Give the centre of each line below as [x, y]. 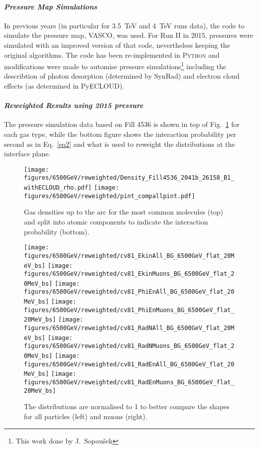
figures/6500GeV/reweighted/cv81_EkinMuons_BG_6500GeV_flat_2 [129, 274]
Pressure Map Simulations [51, 6]
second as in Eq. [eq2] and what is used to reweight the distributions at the [120, 144]
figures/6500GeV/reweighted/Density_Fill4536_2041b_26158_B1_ [129, 178]
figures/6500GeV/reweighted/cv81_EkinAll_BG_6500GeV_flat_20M [129, 256]
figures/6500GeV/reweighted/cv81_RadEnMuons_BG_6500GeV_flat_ [129, 383]
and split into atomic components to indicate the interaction [116, 222]
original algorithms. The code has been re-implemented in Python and [112, 55]
